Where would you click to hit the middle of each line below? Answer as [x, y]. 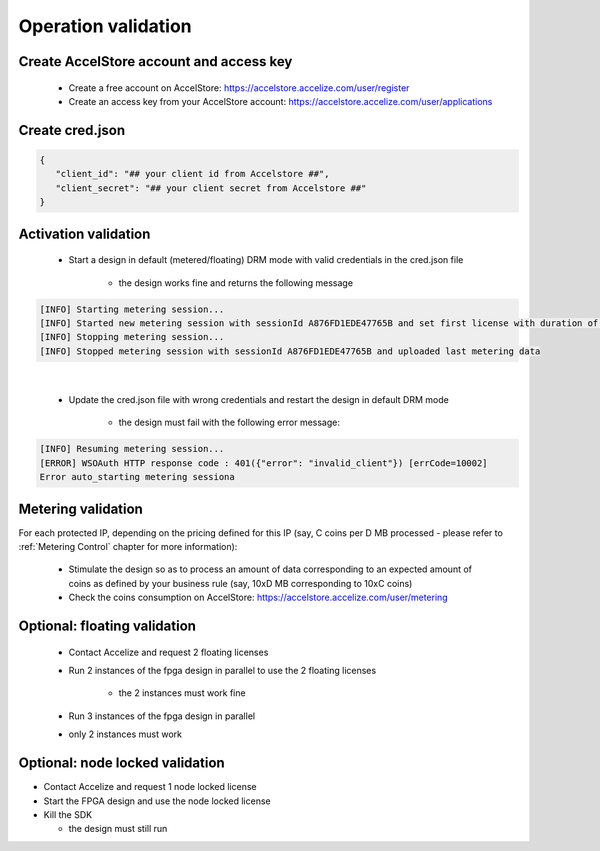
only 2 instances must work [125, 734]
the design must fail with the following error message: [229, 422]
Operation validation [105, 26]
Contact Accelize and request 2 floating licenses [168, 652]
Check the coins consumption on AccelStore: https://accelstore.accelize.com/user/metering [258, 597]
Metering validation [81, 508]
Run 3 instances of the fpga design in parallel [161, 716]
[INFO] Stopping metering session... [132, 337]
